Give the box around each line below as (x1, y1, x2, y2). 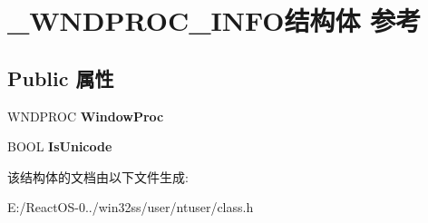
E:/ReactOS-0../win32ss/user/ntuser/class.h (7, 198, 254, 217)
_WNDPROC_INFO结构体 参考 (7, 2, 422, 39)
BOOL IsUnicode (7, 137, 112, 156)
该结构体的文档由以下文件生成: (7, 167, 189, 186)
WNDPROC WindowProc (7, 106, 164, 125)
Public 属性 (7, 63, 114, 92)
